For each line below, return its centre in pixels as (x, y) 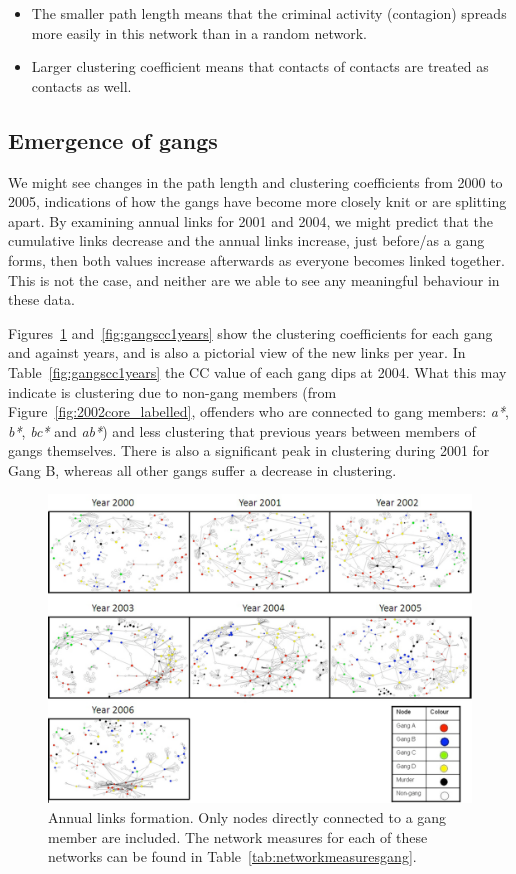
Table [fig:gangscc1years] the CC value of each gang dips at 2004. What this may (257, 371)
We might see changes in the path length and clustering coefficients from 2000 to (255, 181)
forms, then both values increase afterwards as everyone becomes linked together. (256, 259)
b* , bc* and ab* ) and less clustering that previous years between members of (242, 430)
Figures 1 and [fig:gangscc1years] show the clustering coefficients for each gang (250, 332)
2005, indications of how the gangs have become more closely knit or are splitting (257, 201)
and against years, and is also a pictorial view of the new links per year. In (237, 352)
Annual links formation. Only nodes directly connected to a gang (247, 816)
